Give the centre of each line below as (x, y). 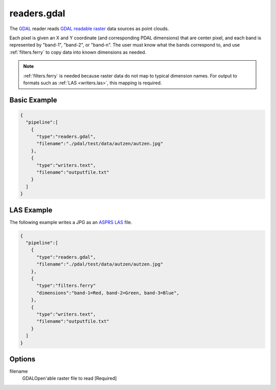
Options (22, 359)
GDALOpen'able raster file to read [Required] (70, 378)
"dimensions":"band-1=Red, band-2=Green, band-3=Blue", (108, 293)
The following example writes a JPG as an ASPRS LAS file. (71, 222)
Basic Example (33, 100)
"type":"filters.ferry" (66, 286)
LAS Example (31, 210)
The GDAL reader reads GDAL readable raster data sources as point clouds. (89, 29)
